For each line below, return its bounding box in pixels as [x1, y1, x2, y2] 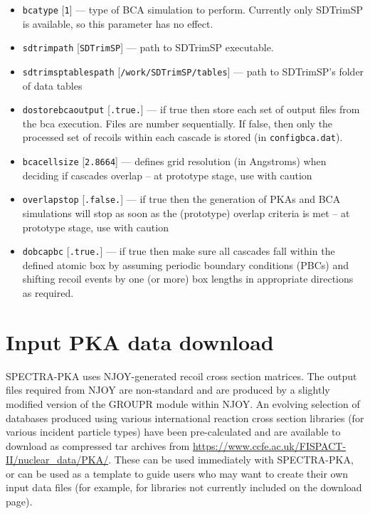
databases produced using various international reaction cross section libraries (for [6, 410, 364, 425]
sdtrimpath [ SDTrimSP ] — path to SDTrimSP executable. [22, 40, 274, 55]
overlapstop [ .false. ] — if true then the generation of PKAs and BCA [22, 192, 341, 206]
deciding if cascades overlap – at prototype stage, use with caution [22, 167, 312, 182]
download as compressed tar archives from [6, 438, 190, 453]
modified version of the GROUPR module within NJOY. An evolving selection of [6, 396, 360, 411]
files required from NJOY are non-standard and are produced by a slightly [6, 382, 330, 397]
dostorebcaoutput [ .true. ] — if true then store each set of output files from [22, 102, 360, 117]
